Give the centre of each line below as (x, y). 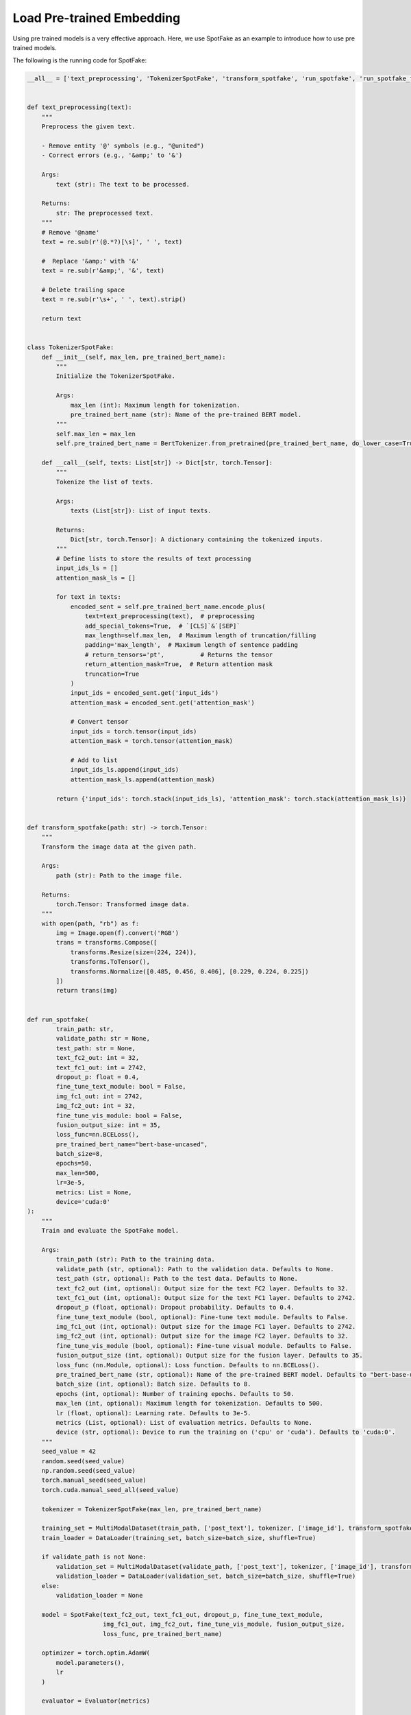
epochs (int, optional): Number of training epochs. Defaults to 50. (175, 1394)
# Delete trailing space (83, 289)
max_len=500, (78, 1173)
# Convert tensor (99, 722)
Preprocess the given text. (89, 127)
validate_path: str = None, (103, 1039)
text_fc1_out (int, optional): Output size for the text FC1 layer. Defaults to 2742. (206, 1298)
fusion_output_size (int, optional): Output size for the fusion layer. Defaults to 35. (209, 1356)
